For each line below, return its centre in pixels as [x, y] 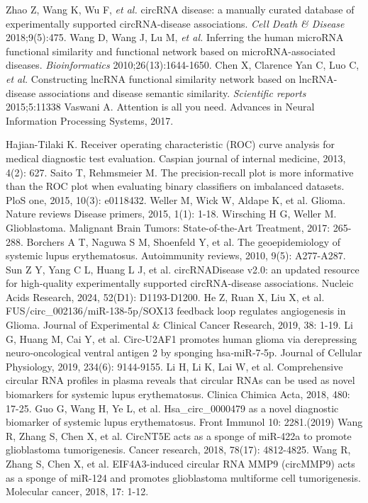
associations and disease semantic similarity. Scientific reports [172, 92]
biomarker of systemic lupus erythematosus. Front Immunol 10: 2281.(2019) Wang [184, 422]
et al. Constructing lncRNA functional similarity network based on [151, 78]
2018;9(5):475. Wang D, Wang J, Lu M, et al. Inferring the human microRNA [175, 37]
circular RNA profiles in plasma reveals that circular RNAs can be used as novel [180, 380]
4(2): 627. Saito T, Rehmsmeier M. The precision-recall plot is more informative [180, 172]
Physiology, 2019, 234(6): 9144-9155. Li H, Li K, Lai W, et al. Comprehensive [174, 366]
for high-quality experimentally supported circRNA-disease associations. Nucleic [180, 283]
